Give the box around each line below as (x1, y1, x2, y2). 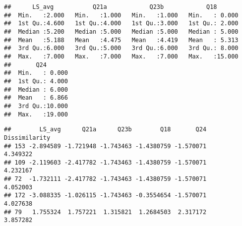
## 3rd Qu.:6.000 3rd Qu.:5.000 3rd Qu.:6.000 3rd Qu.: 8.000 (4, 45, 239, 52)
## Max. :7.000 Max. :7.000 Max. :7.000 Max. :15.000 (4, 53, 239, 60)
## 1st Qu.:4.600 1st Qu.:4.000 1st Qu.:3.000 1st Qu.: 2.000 (4, 20, 239, 27)
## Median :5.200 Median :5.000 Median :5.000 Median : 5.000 (4, 28, 239, 35)
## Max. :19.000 (4, 111, 68, 118)
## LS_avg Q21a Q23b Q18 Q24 (4, 126, 207, 133)
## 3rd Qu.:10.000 (4, 102, 68, 110)
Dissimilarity (4, 134, 51, 141)
